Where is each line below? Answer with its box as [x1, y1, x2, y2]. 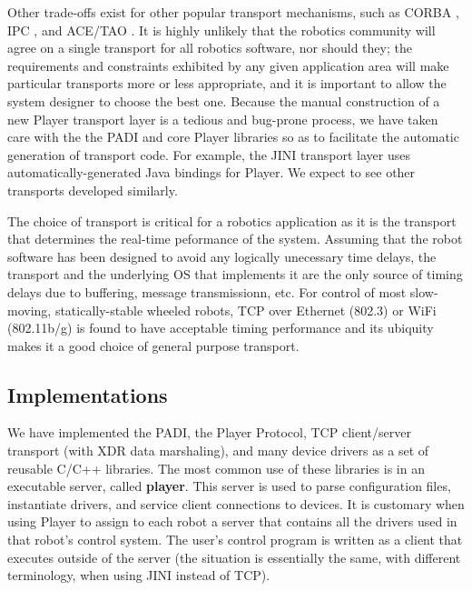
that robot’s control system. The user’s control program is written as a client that [7, 530, 463, 549]
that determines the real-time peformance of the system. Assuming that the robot [7, 229, 463, 248]
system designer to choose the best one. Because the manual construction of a [7, 91, 440, 110]
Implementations [7, 380, 168, 408]
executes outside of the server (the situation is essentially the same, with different [7, 547, 461, 566]
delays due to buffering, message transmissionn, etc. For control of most [7, 282, 407, 301]
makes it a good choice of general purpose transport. [7, 336, 300, 355]
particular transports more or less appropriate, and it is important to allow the [7, 74, 447, 93]
